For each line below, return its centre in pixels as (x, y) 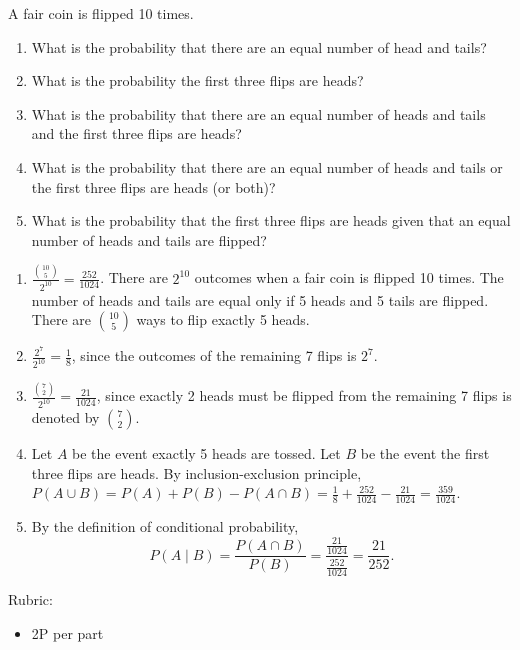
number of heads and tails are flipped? (149, 239)
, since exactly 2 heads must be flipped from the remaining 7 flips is (304, 395)
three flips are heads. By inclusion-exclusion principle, (196, 472)
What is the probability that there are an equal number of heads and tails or (267, 166)
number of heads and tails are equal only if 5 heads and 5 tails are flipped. (260, 299)
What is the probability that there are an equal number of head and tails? (259, 46)
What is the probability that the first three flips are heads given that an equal (271, 220)
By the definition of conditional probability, (165, 526)
